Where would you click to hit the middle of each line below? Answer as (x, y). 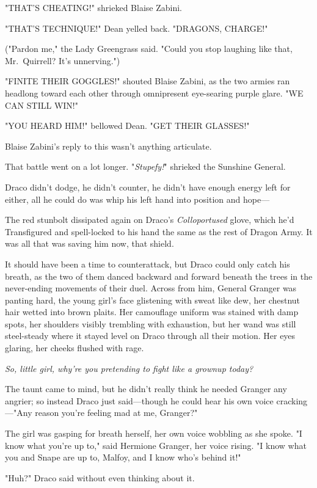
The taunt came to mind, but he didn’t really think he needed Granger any (146, 389)
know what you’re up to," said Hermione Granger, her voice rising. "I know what (156, 445)
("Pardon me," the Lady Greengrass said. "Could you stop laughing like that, (149, 49)
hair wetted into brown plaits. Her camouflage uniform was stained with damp (152, 312)
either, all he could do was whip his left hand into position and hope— (137, 199)
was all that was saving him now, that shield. (89, 243)
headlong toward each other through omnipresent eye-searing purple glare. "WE (154, 93)
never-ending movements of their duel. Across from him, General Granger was (151, 288)
